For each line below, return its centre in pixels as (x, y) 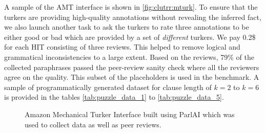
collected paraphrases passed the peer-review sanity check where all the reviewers (132, 67)
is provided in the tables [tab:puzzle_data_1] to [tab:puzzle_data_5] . (114, 97)
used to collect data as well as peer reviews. (93, 124)
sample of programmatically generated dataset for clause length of (108, 87)
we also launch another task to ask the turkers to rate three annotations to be (127, 27)
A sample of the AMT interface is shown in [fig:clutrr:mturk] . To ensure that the (131, 7)
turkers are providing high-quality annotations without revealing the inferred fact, (133, 17)
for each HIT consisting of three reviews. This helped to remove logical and (122, 47)
